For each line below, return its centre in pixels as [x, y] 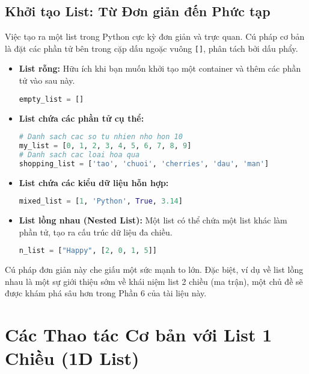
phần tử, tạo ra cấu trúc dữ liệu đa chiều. [96, 232]
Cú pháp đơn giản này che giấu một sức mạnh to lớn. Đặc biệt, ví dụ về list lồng [154, 270]
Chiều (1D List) [72, 358]
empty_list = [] [51, 99]
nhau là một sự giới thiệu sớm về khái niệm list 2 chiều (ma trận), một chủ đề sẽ [154, 281]
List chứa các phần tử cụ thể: [81, 118]
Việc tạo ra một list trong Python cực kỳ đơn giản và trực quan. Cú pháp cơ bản [155, 36]
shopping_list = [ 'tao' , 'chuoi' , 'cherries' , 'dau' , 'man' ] [144, 164]
